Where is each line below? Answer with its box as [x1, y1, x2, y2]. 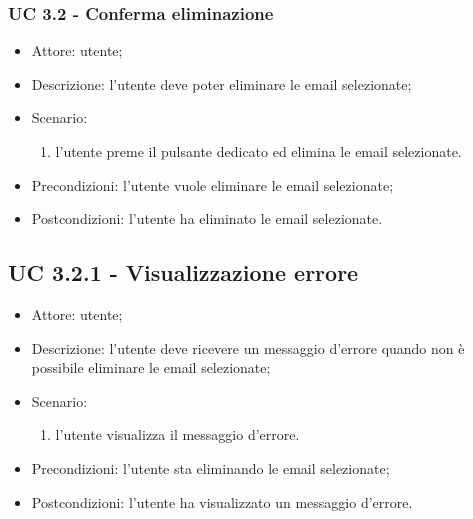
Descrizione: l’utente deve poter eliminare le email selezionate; [31, 73, 412, 94]
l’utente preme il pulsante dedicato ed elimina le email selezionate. [55, 141, 462, 161]
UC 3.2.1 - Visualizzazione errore [8, 257, 359, 288]
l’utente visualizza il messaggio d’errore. [55, 424, 300, 445]
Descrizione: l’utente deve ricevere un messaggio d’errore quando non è [31, 337, 465, 358]
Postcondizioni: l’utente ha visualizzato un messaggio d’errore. [31, 491, 413, 512]
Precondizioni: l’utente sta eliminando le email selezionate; [31, 457, 390, 478]
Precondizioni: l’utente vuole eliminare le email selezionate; [31, 174, 394, 195]
